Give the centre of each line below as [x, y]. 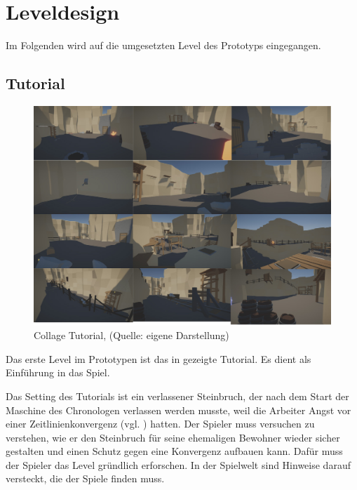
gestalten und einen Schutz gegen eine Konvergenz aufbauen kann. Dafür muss [174, 451]
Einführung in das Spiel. [58, 372]
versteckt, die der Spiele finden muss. [85, 478]
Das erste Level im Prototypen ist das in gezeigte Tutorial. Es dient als [159, 358]
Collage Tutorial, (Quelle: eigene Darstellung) [132, 335]
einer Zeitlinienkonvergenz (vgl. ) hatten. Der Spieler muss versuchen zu [160, 424]
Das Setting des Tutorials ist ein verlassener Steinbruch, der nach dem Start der [177, 396]
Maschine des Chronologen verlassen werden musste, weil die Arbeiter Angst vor [178, 410]
